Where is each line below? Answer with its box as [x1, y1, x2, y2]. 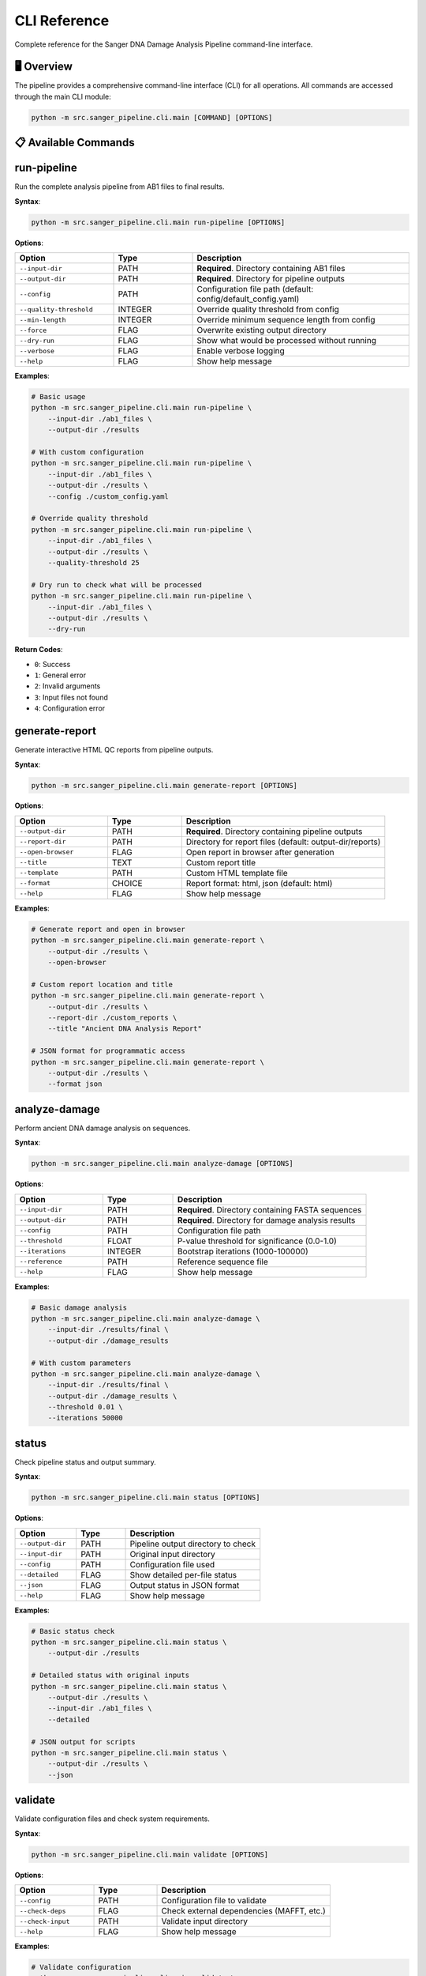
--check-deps [19, 1906, 66, 1915]
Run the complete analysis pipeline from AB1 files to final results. [14, 182, 225, 191]
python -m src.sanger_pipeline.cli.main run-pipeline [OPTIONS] [31, 217, 286, 227]
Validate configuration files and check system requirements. [14, 1814, 211, 1823]
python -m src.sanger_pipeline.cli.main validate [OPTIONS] [31, 1850, 269, 1859]
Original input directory [129, 1548, 216, 1559]
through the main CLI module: [14, 92, 111, 101]
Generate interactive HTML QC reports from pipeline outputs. [14, 745, 214, 755]
